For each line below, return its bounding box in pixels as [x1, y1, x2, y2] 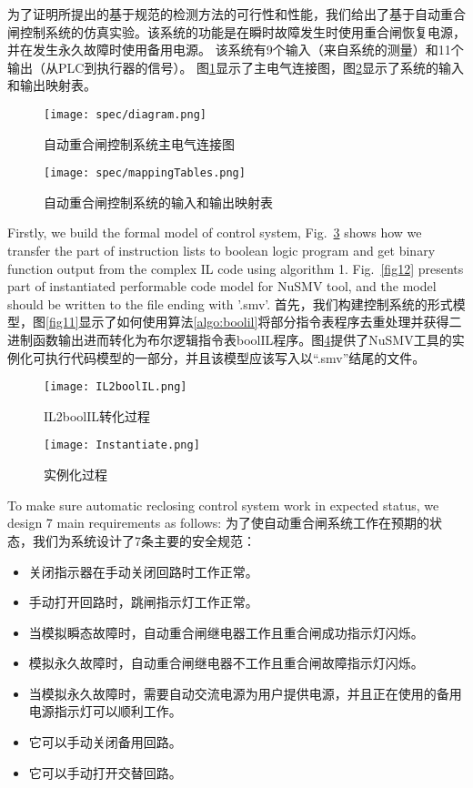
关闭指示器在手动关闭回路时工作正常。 [28, 561, 258, 581]
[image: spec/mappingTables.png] [44, 167, 246, 180]
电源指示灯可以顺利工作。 [28, 702, 182, 721]
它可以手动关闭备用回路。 [28, 732, 182, 752]
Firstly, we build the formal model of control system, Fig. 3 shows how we [7, 223, 422, 242]
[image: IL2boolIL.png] [44, 380, 187, 394]
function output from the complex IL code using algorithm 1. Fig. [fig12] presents [7, 258, 464, 278]
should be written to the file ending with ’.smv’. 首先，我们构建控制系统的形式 [7, 294, 453, 313]
